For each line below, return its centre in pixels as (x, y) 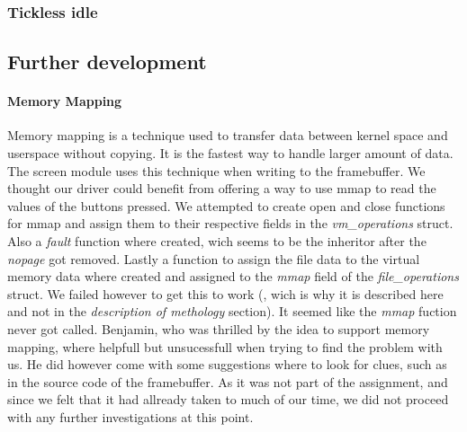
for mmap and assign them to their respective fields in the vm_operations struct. (230, 223)
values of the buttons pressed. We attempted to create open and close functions (226, 205)
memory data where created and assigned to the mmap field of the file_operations (233, 276)
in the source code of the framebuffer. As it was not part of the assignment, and (228, 381)
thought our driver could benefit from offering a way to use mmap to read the (222, 188)
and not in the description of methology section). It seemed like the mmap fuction (232, 311)
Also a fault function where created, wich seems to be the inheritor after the (217, 240)
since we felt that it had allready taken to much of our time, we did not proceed (228, 399)
